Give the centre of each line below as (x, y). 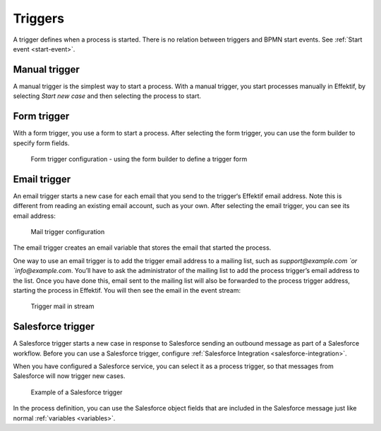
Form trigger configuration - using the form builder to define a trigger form (139, 159)
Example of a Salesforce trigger (77, 392)
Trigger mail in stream (62, 306)
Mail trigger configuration (68, 232)
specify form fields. (41, 143)
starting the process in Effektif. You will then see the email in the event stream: (127, 290)
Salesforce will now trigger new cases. (69, 376)
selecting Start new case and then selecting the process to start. (107, 96)
